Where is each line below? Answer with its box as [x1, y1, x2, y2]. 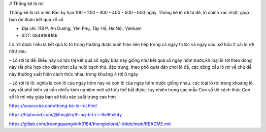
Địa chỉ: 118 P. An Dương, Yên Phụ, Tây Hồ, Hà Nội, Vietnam [21, 26, 142, 31]
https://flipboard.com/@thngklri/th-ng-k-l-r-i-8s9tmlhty [9, 112, 122, 118]
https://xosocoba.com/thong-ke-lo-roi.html [9, 103, 97, 109]
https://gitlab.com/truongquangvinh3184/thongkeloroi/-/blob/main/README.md [9, 121, 171, 127]
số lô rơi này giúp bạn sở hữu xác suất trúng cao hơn [9, 94, 116, 100]
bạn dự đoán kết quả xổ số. [9, 16, 65, 22]
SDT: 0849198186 [21, 32, 58, 38]
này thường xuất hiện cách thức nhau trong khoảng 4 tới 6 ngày [9, 71, 138, 77]
